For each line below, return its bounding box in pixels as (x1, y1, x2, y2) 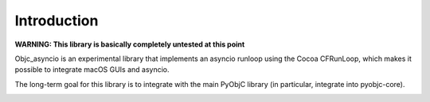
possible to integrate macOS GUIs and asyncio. (14, 65, 170, 74)
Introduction (14, 12, 99, 29)
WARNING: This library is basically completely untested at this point (14, 40, 245, 49)
